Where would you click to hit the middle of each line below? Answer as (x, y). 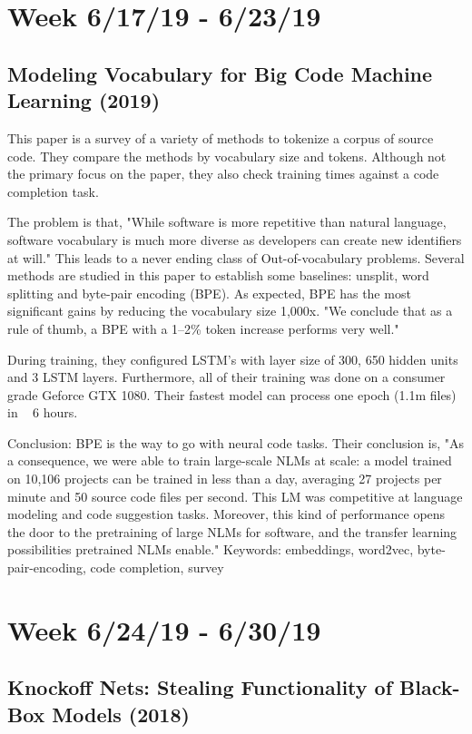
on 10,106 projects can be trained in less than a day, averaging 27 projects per (225, 479)
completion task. (53, 191)
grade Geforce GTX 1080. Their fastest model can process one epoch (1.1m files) (232, 394)
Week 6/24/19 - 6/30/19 (164, 629)
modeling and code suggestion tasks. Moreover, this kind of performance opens (226, 514)
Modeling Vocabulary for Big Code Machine (220, 73)
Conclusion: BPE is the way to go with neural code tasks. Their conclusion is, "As (236, 442)
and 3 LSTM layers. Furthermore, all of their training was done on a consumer (226, 377)
